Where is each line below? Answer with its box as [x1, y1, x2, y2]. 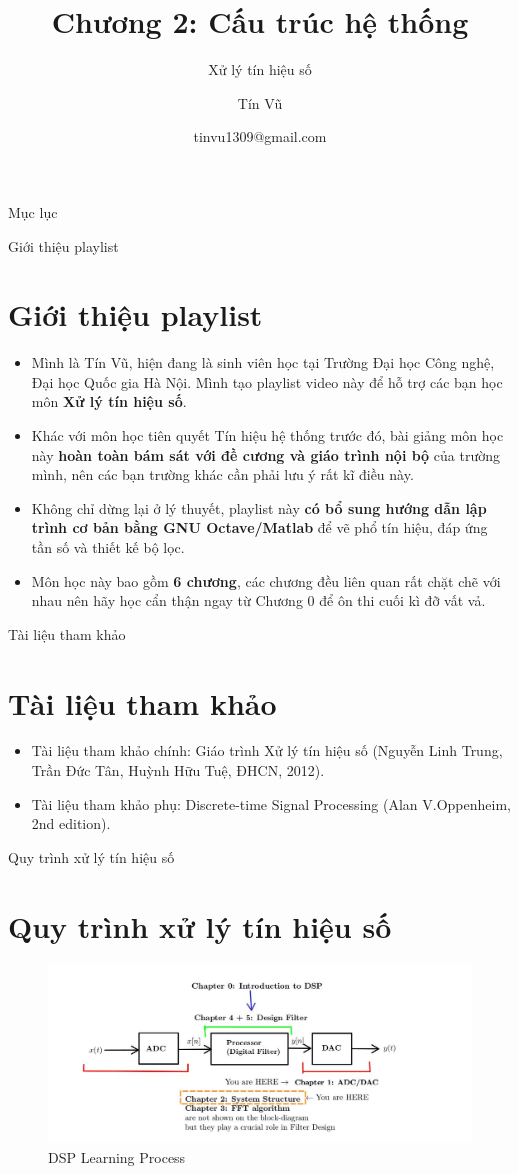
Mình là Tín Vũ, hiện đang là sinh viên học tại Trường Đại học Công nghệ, [31, 352, 495, 373]
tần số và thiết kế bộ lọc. [31, 536, 185, 557]
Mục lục [8, 201, 58, 222]
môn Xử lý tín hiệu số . [31, 391, 187, 412]
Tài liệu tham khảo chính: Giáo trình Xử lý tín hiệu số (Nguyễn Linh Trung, [31, 740, 503, 761]
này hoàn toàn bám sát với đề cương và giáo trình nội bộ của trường [31, 444, 500, 465]
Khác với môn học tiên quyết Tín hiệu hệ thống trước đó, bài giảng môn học [31, 425, 504, 445]
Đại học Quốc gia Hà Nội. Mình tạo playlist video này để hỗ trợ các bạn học [31, 371, 503, 392]
